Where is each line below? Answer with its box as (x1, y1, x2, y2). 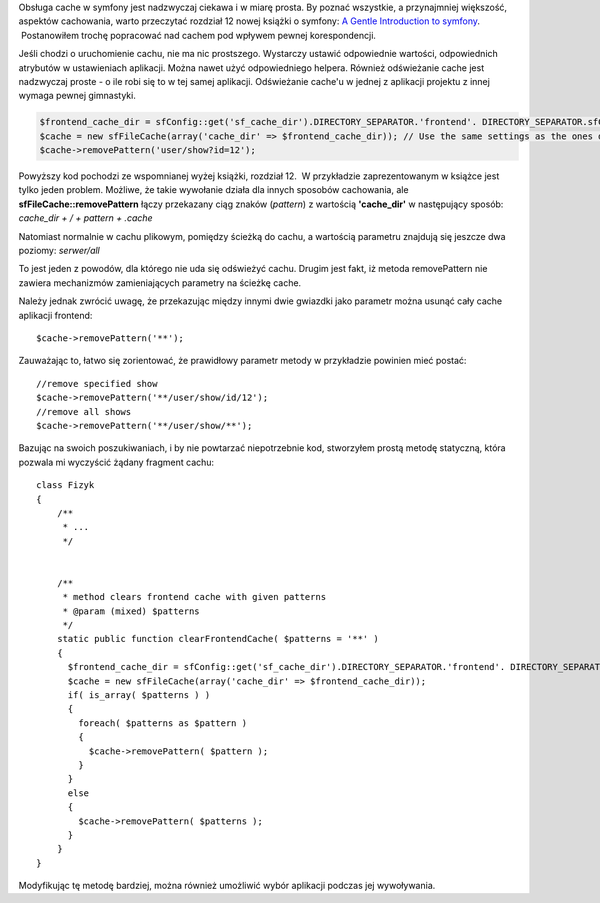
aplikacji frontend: (18, 309, 93, 321)
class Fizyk (36, 480, 95, 491)
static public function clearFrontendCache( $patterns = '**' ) (56, 633, 379, 645)
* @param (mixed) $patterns (62, 605, 200, 617)
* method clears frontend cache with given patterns (62, 591, 327, 603)
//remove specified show (36, 378, 158, 389)
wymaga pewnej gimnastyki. (18, 90, 137, 102)
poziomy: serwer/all (18, 245, 100, 257)
